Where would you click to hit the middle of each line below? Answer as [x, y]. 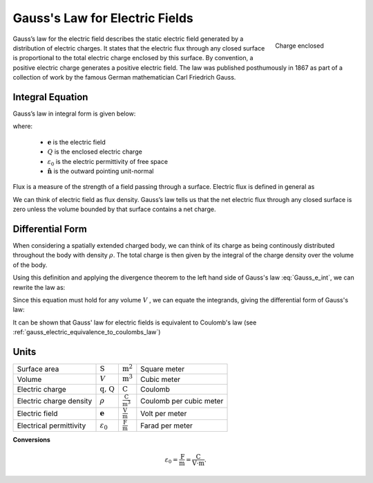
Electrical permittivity [51, 426]
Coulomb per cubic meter [182, 401]
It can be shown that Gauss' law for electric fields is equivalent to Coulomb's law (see [135, 322]
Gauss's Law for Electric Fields [103, 18]
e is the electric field [77, 142]
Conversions [32, 440]
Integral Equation [50, 97]
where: [23, 126]
